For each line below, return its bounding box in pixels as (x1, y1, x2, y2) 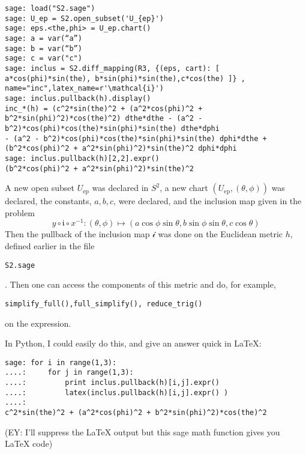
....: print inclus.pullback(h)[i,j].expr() (5, 378, 220, 387)
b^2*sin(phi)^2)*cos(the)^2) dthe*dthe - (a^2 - (5, 114, 203, 123)
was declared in (92, 181, 149, 194)
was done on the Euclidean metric (158, 228, 283, 240)
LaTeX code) (5, 437, 53, 450)
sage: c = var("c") (5, 54, 82, 63)
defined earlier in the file (5, 240, 95, 252)
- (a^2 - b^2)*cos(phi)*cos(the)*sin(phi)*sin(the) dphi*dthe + (5, 134, 267, 143)
